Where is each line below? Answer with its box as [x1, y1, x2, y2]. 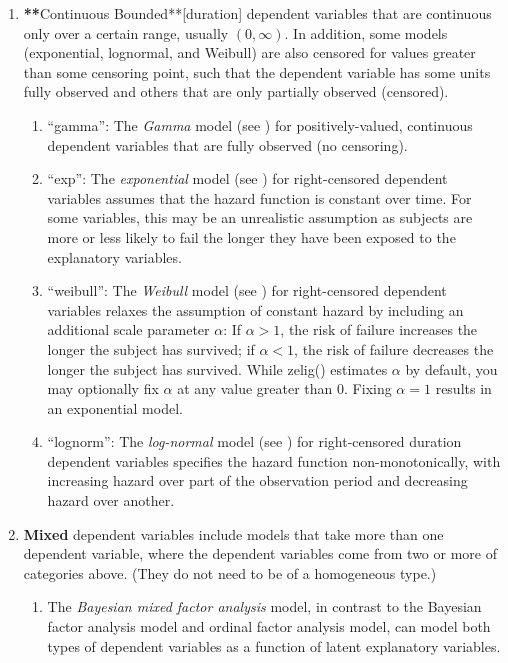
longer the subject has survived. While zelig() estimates [47, 358, 388, 379]
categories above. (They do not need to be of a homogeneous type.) [23, 562, 437, 583]
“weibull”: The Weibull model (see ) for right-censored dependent [47, 280, 447, 301]
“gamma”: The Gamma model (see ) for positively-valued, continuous [47, 114, 473, 135]
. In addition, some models [284, 22, 448, 43]
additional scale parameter [47, 319, 210, 340]
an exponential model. [47, 397, 183, 418]
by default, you [405, 358, 498, 379]
